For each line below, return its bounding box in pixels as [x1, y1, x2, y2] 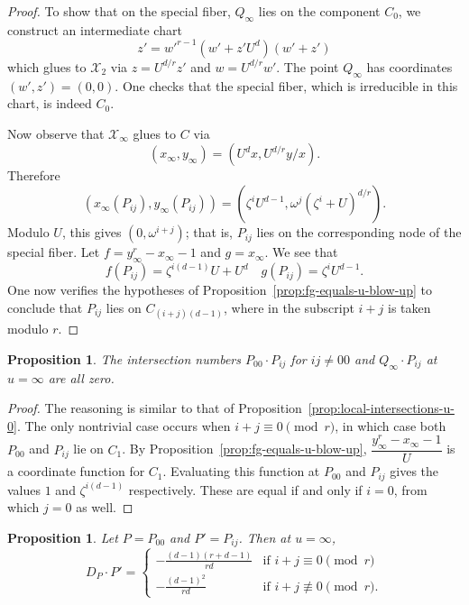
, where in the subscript [224, 298, 354, 316]
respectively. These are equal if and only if [128, 480, 363, 499]
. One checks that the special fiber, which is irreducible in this [115, 76, 458, 95]
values [7, 480, 41, 499]
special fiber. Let [7, 243, 100, 261]
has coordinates [366, 57, 453, 76]
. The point [276, 57, 339, 76]
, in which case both [335, 416, 446, 435]
